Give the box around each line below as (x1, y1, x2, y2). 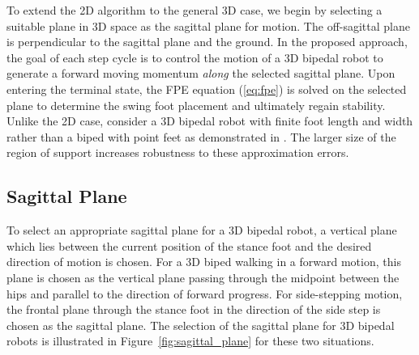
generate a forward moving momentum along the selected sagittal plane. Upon (6, 65, 395, 82)
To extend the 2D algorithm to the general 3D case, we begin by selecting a (6, 2, 383, 18)
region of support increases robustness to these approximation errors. (6, 144, 349, 161)
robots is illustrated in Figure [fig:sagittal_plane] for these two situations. (6, 332, 374, 349)
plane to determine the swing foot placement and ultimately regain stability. (6, 96, 386, 113)
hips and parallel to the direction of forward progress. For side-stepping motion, (6, 285, 403, 302)
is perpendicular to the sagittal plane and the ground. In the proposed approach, (6, 33, 408, 50)
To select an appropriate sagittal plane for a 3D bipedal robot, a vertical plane (6, 222, 397, 239)
